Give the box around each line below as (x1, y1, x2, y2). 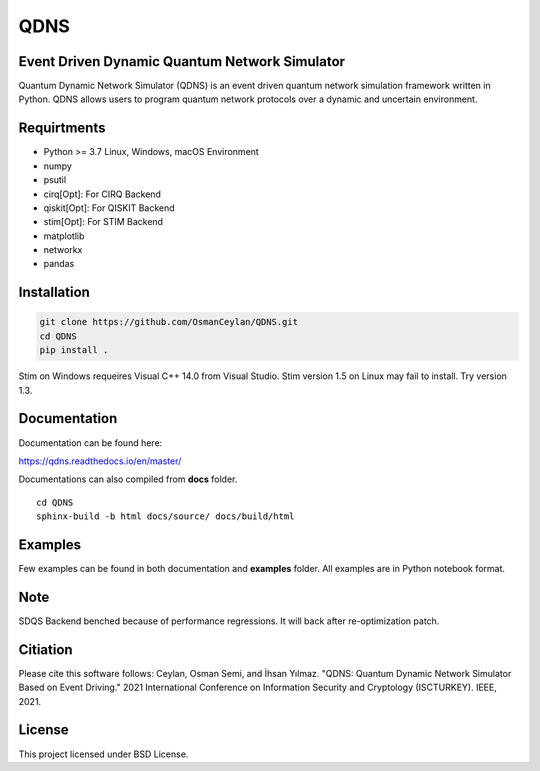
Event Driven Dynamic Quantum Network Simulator (18, 53, 345, 70)
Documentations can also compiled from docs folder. (18, 473, 238, 485)
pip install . (39, 345, 109, 356)
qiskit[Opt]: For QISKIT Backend (43, 201, 175, 214)
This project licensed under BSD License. (18, 748, 189, 760)
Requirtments (18, 120, 106, 137)
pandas (43, 258, 75, 270)
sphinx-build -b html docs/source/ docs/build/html (36, 511, 295, 522)
